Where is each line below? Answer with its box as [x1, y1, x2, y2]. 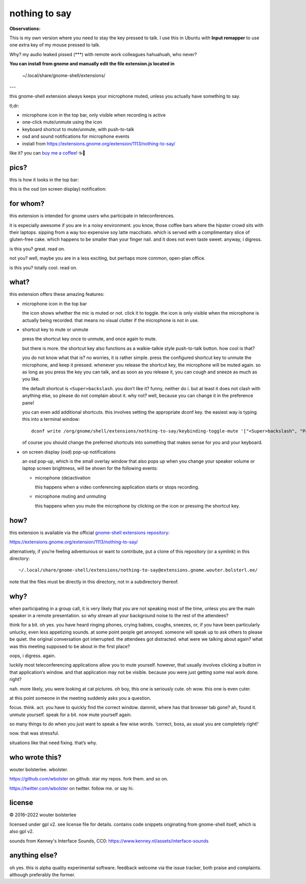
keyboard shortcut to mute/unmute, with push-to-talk [22, 126, 135, 132]
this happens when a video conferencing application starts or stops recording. [35, 484, 199, 490]
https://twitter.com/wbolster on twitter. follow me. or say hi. [9, 785, 134, 791]
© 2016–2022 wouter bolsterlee [9, 812, 76, 818]
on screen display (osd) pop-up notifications [22, 449, 116, 455]
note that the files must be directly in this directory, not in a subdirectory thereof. [9, 578, 179, 585]
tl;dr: [9, 103, 20, 109]
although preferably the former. [9, 871, 75, 877]
